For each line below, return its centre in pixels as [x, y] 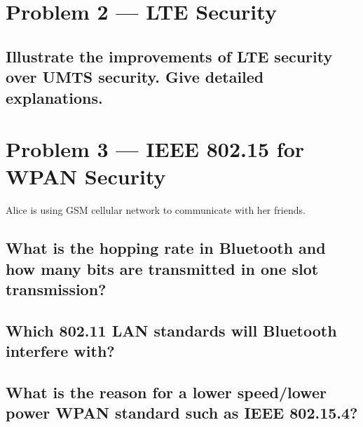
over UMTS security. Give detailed [135, 77]
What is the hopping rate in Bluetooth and [166, 248]
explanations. [54, 97]
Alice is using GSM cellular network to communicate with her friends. [156, 210]
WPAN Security [86, 176]
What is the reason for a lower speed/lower [166, 392]
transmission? [56, 289]
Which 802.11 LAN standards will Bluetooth [171, 330]
